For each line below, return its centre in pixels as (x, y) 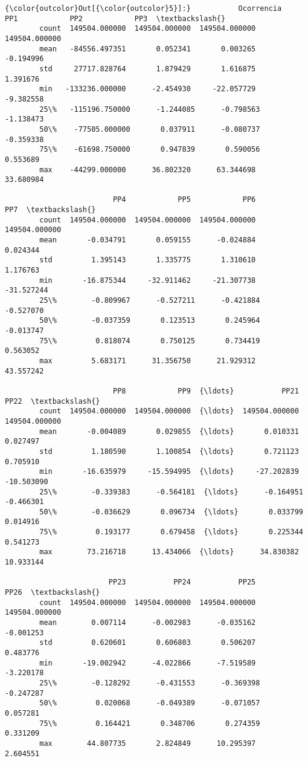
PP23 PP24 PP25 (182, 582)
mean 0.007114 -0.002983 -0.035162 (148, 623)
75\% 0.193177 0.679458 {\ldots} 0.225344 (171, 532)
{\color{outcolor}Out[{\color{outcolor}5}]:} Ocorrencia (143, 8)
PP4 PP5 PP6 (184, 200)
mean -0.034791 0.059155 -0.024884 (148, 240)
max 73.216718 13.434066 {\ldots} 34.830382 (169, 552)
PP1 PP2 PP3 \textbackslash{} (115, 18)
